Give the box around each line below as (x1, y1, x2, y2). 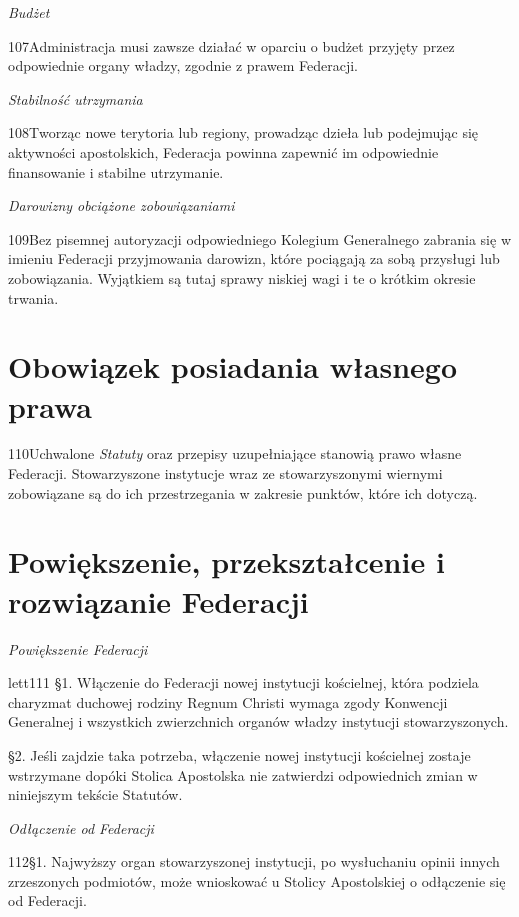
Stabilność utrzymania (8, 88, 143, 109)
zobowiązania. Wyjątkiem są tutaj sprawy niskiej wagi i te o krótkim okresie (8, 267, 476, 288)
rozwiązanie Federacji (8, 580, 309, 621)
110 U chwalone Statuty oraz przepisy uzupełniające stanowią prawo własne (8, 443, 462, 464)
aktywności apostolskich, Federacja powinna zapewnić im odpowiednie (8, 141, 439, 162)
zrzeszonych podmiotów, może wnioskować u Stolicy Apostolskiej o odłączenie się (8, 870, 506, 891)
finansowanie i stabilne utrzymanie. (8, 161, 224, 182)
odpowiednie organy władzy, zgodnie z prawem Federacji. (8, 55, 358, 76)
